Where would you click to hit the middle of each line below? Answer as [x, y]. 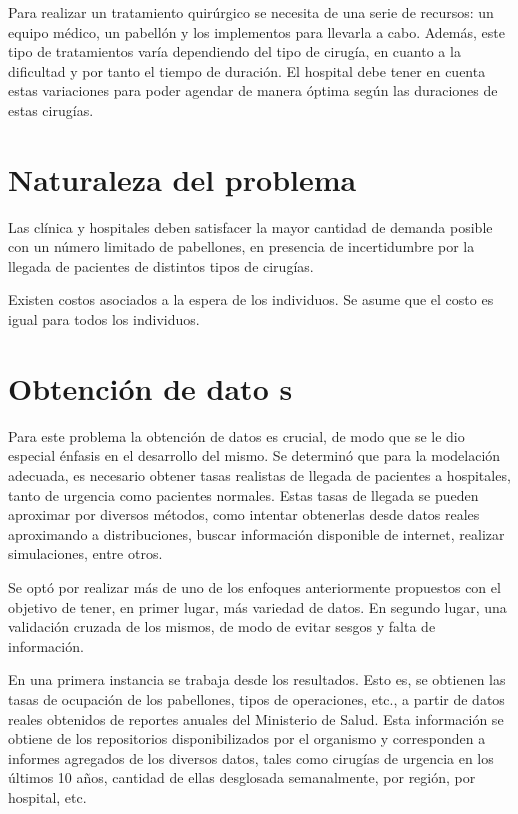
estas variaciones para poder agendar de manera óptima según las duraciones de [253, 90]
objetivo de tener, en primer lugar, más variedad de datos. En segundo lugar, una [257, 606]
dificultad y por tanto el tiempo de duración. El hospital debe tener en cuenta [247, 70]
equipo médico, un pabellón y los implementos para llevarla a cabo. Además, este [256, 31]
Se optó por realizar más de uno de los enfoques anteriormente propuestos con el [254, 586]
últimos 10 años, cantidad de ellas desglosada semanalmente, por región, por [242, 777]
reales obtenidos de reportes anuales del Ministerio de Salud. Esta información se [256, 718]
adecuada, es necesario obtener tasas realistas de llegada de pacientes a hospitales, [259, 474]
